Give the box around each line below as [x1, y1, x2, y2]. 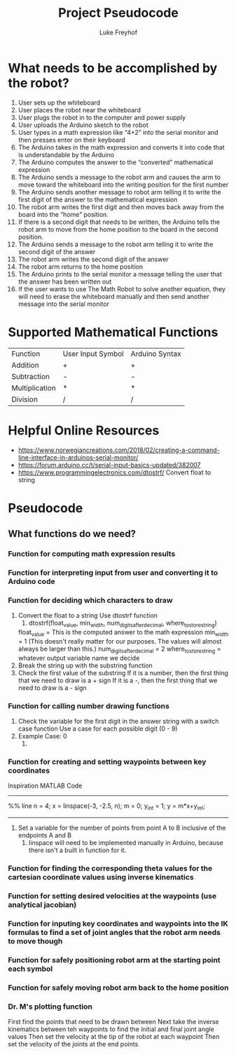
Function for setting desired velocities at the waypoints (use [8, 891, 216, 901]
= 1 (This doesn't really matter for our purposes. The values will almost [18, 637, 222, 645]
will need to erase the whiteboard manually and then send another [18, 292, 209, 300]
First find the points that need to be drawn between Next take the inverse [8, 1017, 219, 1026]
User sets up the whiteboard [18, 98, 101, 107]
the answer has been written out [18, 277, 112, 286]
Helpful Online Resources [8, 423, 160, 438]
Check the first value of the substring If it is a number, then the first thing [18, 668, 228, 677]
